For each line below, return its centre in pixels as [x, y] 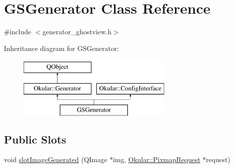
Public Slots [35, 139]
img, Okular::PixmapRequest [157, 159]
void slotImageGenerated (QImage [56, 159]
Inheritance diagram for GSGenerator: [61, 48]
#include [18, 32]
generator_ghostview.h [77, 32]
